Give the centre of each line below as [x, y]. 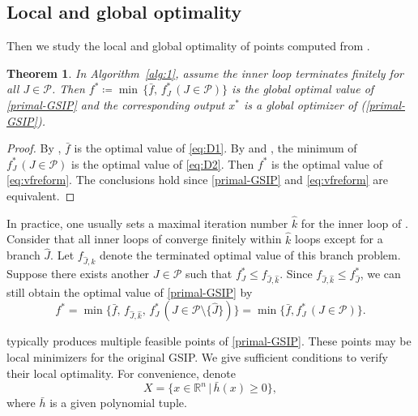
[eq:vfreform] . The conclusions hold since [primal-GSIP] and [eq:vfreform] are [198, 180]
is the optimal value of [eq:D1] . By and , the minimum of [215, 148]
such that [209, 274]
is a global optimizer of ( [305, 104]
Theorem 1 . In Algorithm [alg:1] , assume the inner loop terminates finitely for [205, 73]
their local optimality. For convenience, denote [122, 373]
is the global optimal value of [303, 89]
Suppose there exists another [78, 274]
